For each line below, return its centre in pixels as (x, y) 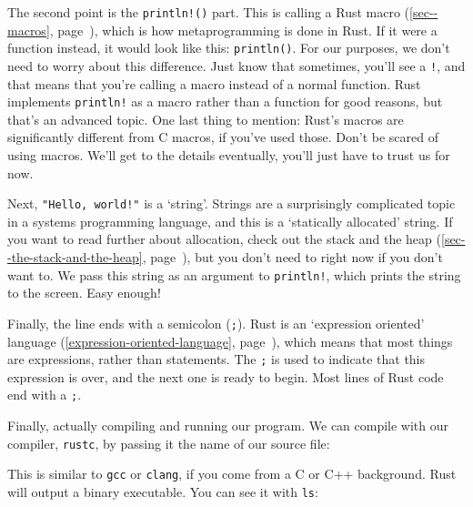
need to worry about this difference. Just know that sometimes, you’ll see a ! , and (236, 65)
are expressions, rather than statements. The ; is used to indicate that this (216, 359)
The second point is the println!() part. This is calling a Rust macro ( (209, 12)
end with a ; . (45, 395)
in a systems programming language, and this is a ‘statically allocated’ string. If (230, 221)
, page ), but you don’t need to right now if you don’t (292, 257)
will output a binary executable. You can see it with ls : (163, 491)
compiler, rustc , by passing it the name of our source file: (169, 443)
